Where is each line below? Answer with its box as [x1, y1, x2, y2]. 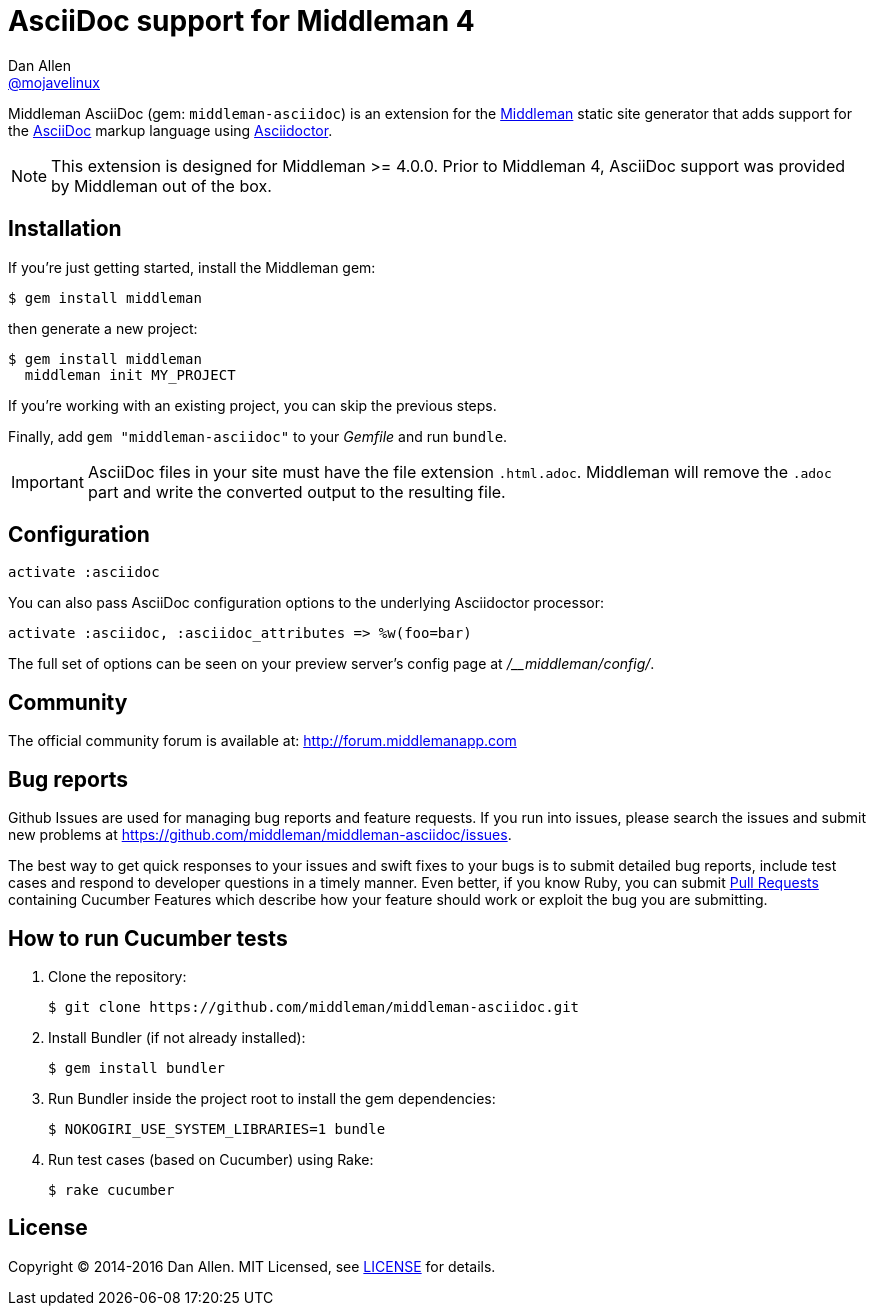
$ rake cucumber [48, 1181, 175, 1198]
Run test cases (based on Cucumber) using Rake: [48, 1150, 374, 1168]
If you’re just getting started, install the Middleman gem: [8, 258, 376, 276]
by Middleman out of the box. [51, 175, 272, 196]
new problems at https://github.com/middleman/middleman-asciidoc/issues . [8, 826, 512, 844]
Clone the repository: [48, 967, 187, 985]
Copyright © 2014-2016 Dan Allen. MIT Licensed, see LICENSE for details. [8, 1257, 496, 1275]
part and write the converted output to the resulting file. [87, 481, 506, 502]
